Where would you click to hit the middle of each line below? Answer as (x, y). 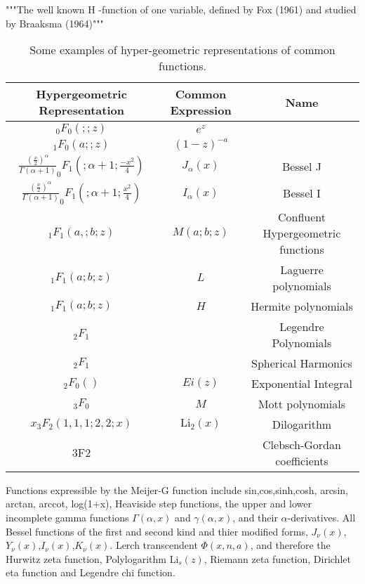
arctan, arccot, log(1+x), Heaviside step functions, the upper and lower (159, 504)
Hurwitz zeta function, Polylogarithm (86, 558)
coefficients (302, 460)
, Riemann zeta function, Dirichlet (277, 558)
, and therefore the (290, 545)
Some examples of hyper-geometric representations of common (182, 50)
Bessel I (302, 193)
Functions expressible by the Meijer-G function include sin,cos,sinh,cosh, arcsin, (177, 489)
